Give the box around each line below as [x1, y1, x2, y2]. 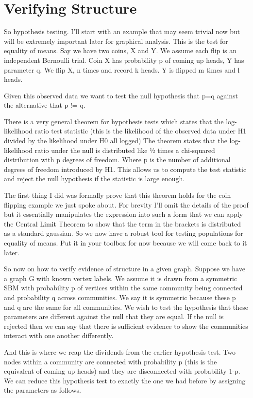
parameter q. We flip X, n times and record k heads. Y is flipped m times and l [4, 64, 240, 75]
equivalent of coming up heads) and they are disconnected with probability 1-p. [4, 366, 240, 376]
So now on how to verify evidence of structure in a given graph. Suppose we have [4, 264, 245, 274]
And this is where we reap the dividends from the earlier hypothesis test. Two [4, 346, 236, 357]
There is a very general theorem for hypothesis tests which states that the [4, 116, 224, 126]
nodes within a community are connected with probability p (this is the [4, 356, 217, 366]
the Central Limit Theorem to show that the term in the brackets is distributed [4, 218, 241, 228]
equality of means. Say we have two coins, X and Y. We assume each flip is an [4, 45, 237, 56]
